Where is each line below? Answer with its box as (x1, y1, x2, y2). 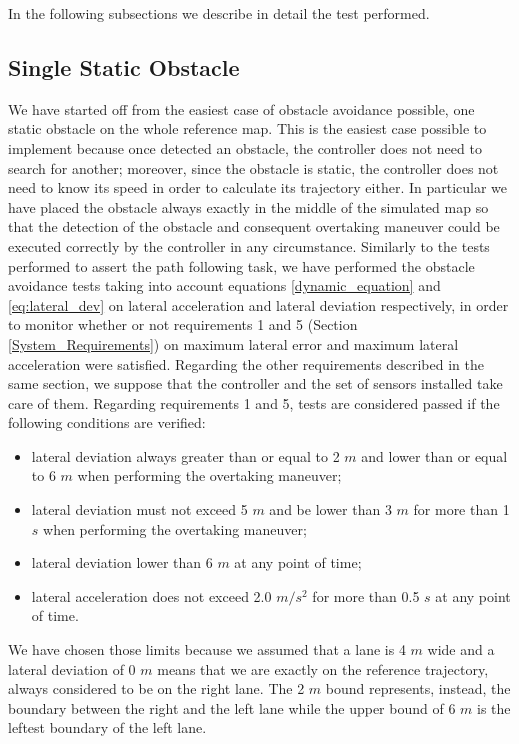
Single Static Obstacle (8, 51, 240, 82)
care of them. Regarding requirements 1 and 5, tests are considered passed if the (8, 392, 500, 413)
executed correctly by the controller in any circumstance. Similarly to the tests (8, 235, 490, 256)
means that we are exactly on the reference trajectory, (157, 658, 489, 679)
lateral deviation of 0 (8, 658, 136, 679)
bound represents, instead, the (325, 678, 511, 699)
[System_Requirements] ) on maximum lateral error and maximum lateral (8, 333, 459, 354)
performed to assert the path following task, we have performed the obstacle (8, 255, 475, 276)
